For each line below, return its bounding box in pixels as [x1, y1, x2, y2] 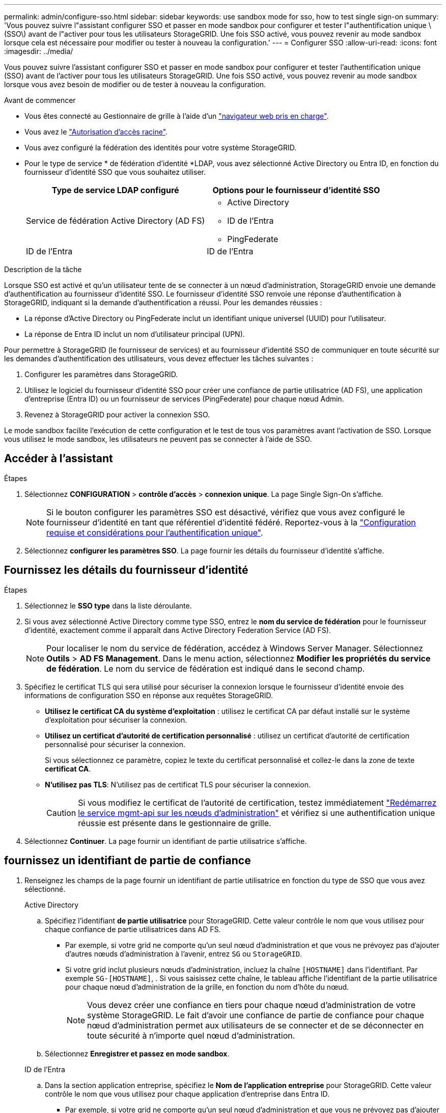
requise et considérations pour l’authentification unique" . [46, 527, 263, 538]
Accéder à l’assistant [4, 452, 113, 465]
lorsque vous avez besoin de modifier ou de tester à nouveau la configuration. [4, 80, 266, 89]
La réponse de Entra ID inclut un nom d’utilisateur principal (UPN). [24, 330, 245, 338]
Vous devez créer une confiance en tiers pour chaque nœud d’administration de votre [87, 999, 415, 1010]
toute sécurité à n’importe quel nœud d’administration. [87, 1030, 295, 1041]
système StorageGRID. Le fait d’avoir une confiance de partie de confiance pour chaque [87, 1010, 424, 1020]
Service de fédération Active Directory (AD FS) [26, 216, 205, 226]
